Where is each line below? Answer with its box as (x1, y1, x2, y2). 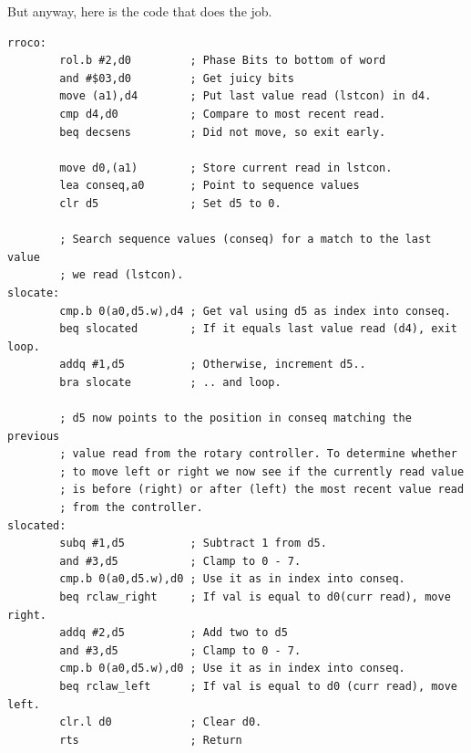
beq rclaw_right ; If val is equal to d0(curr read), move (59, 591, 451, 603)
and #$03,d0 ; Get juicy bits (59, 71, 294, 85)
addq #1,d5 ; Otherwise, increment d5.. (59, 358, 366, 371)
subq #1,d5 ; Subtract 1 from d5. (59, 537, 327, 550)
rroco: (7, 36, 46, 49)
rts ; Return (59, 733, 242, 747)
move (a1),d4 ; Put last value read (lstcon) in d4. (59, 89, 432, 103)
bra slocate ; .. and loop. (59, 375, 282, 389)
